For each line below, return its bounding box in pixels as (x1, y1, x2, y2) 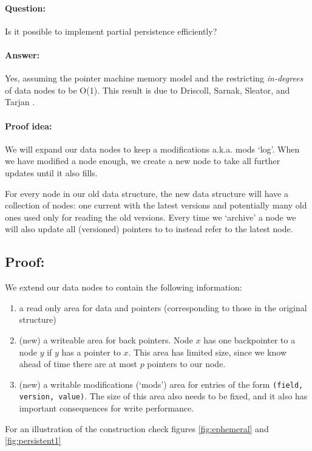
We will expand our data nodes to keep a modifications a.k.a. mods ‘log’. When (5, 142, 300, 155)
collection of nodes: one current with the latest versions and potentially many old (5, 199, 307, 212)
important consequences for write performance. (19, 402, 194, 414)
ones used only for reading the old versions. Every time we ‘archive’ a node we (5, 210, 296, 223)
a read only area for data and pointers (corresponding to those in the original (19, 301, 307, 314)
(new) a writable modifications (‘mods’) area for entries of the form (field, (19, 377, 304, 390)
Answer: (5, 48, 40, 61)
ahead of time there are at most (19, 357, 137, 370)
